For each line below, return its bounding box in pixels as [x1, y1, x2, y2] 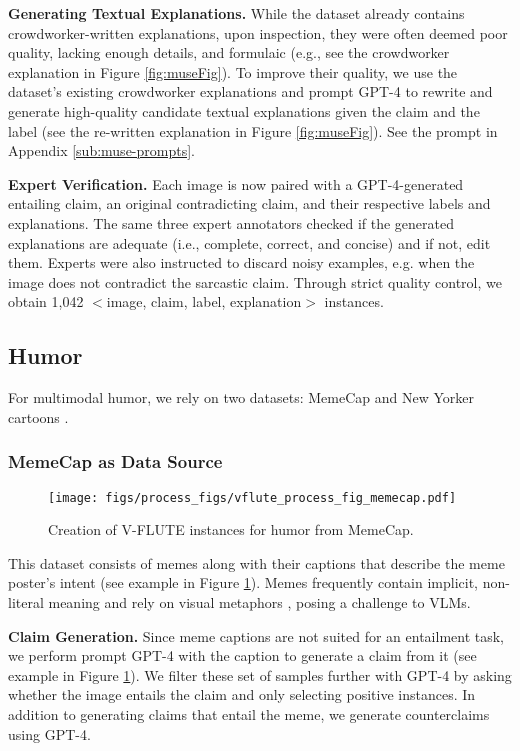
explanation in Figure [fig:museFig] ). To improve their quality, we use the [8, 61, 458, 82]
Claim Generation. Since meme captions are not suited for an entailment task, [8, 625, 505, 646]
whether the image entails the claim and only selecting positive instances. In [8, 684, 476, 705]
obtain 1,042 [8, 291, 84, 312]
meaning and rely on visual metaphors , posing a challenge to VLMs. [48, 591, 471, 612]
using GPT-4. [8, 723, 91, 744]
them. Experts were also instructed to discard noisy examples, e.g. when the [8, 252, 475, 273]
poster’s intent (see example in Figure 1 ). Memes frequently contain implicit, [8, 572, 478, 593]
